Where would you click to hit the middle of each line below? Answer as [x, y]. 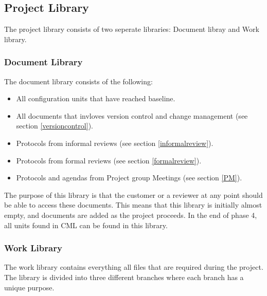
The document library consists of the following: [78, 81]
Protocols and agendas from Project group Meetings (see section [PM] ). [129, 178]
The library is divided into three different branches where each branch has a [124, 277]
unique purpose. [29, 287]
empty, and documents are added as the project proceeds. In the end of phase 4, [131, 215]
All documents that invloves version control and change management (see [132, 115]
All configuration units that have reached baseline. [96, 98]
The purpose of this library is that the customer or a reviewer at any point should [133, 195]
